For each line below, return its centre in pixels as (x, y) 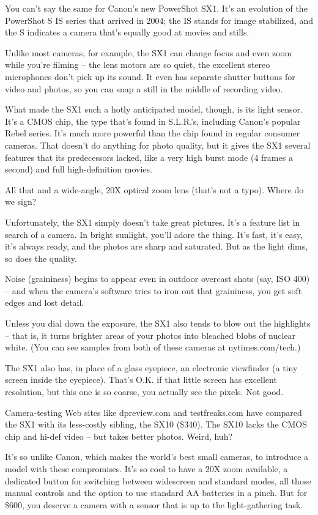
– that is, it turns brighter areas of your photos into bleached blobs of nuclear (150, 335)
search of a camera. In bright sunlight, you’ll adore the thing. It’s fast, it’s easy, (154, 234)
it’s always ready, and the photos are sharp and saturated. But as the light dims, (157, 246)
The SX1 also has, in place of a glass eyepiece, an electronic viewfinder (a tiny (151, 367)
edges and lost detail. (45, 302)
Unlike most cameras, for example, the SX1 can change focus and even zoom (149, 52)
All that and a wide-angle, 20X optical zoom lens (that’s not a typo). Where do (154, 189)
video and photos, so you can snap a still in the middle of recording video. (144, 88)
